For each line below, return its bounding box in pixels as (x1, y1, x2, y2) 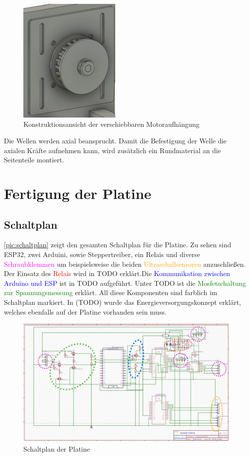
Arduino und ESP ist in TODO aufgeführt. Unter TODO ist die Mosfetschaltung (4, 278, 246, 288)
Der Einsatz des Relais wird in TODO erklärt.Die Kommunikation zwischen (4, 268, 231, 278)
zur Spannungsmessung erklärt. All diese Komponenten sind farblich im (4, 287, 217, 298)
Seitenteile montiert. (4, 155, 64, 165)
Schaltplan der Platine (23, 444, 90, 454)
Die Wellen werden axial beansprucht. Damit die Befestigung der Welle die (4, 136, 227, 146)
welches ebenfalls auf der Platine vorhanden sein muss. (4, 306, 167, 317)
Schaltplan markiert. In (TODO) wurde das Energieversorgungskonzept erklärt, (4, 297, 241, 307)
